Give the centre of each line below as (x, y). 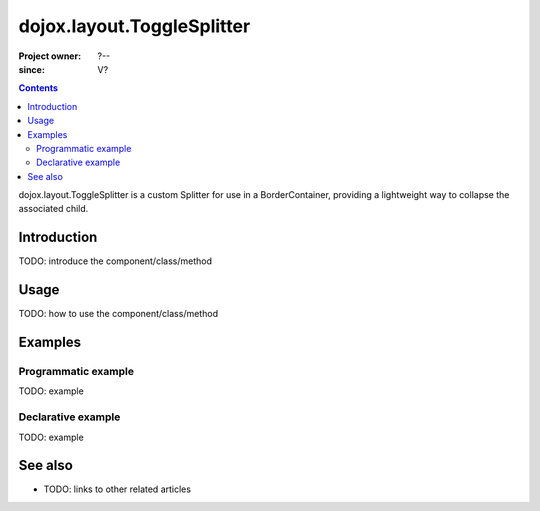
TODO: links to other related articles (117, 489)
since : (31, 69)
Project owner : (50, 56)
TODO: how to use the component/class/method (118, 314)
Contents (38, 88)
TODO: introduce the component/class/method (115, 261)
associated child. (53, 209)
